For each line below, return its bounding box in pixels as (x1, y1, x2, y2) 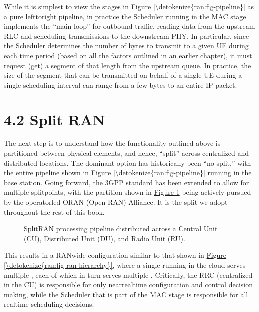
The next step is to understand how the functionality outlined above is (4, 138, 221, 148)
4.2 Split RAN (4, 109, 105, 129)
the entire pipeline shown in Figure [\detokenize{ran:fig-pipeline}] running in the (4, 167, 252, 178)
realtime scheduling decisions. (4, 299, 94, 309)
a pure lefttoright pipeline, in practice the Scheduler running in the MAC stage (4, 11, 246, 21)
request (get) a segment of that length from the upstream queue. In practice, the (4, 60, 251, 70)
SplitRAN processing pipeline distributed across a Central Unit (24, 223, 218, 234)
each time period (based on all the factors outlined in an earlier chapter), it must (4, 50, 252, 60)
